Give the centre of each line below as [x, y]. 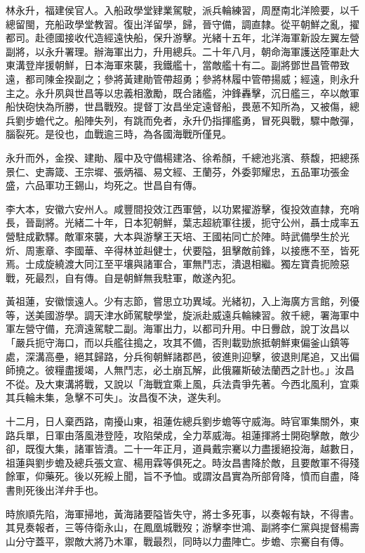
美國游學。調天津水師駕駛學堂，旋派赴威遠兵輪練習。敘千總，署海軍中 [197, 314]
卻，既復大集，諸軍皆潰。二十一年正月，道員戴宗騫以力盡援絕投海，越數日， [182, 449]
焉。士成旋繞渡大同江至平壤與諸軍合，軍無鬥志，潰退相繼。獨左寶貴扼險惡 [178, 264]
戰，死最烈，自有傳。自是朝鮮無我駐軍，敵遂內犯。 [124, 277]
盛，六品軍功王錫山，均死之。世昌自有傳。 [104, 185]
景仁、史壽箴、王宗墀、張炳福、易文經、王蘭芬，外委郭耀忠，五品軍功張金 [178, 171]
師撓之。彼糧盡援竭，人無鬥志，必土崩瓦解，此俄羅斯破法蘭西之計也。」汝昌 [180, 370]
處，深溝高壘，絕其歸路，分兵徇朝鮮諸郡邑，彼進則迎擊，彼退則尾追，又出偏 [182, 356]
